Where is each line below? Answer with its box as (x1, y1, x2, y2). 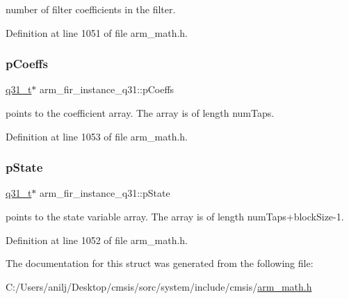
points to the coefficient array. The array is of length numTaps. (6, 106, 275, 120)
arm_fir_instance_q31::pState (40, 186, 170, 200)
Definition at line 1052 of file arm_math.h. (6, 232, 188, 247)
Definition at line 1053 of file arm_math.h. (6, 129, 188, 143)
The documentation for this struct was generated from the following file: (6, 256, 314, 270)
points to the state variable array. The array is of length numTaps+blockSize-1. (6, 209, 344, 223)
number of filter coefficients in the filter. (6, 2, 176, 16)
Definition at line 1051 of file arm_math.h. (6, 25, 188, 40)
